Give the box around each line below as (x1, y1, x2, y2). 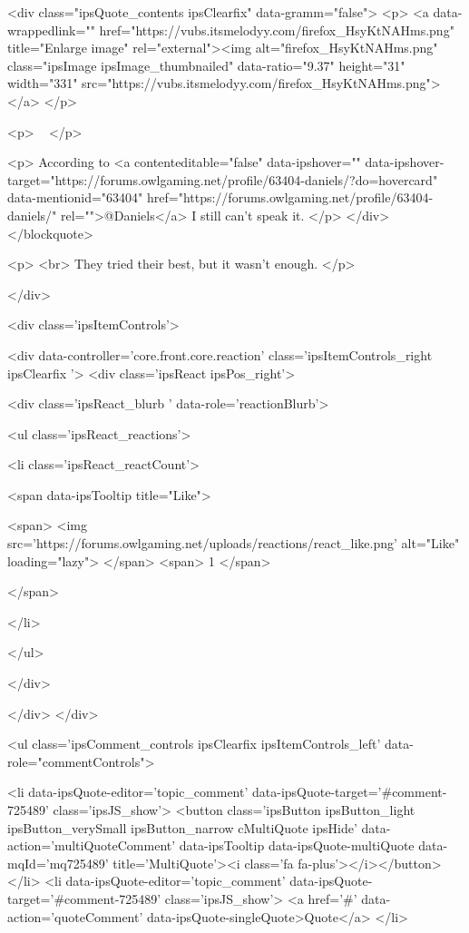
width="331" (7, 74, 78, 93)
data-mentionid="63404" (7, 188, 143, 207)
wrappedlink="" (7, 20, 95, 39)
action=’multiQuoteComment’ (7, 836, 176, 855)
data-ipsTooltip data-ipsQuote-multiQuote (179, 836, 415, 855)
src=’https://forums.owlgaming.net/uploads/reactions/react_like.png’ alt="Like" (7, 534, 460, 553)
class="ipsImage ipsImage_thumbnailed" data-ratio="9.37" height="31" (7, 55, 405, 74)
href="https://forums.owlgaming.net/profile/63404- (146, 188, 434, 207)
